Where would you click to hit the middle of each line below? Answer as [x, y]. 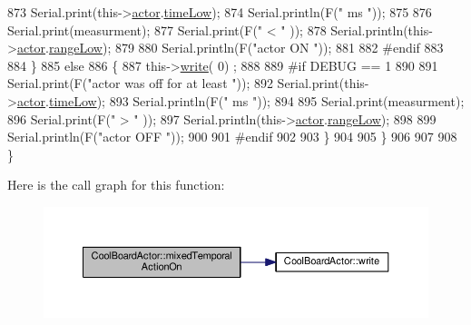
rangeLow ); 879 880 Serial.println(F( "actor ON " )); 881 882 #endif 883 [246, 48]
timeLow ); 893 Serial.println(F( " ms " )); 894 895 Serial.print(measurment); [256, 100]
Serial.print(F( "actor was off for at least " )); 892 [140, 83]
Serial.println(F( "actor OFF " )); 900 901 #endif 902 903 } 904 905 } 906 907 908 [232, 137]
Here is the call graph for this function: [116, 185]
